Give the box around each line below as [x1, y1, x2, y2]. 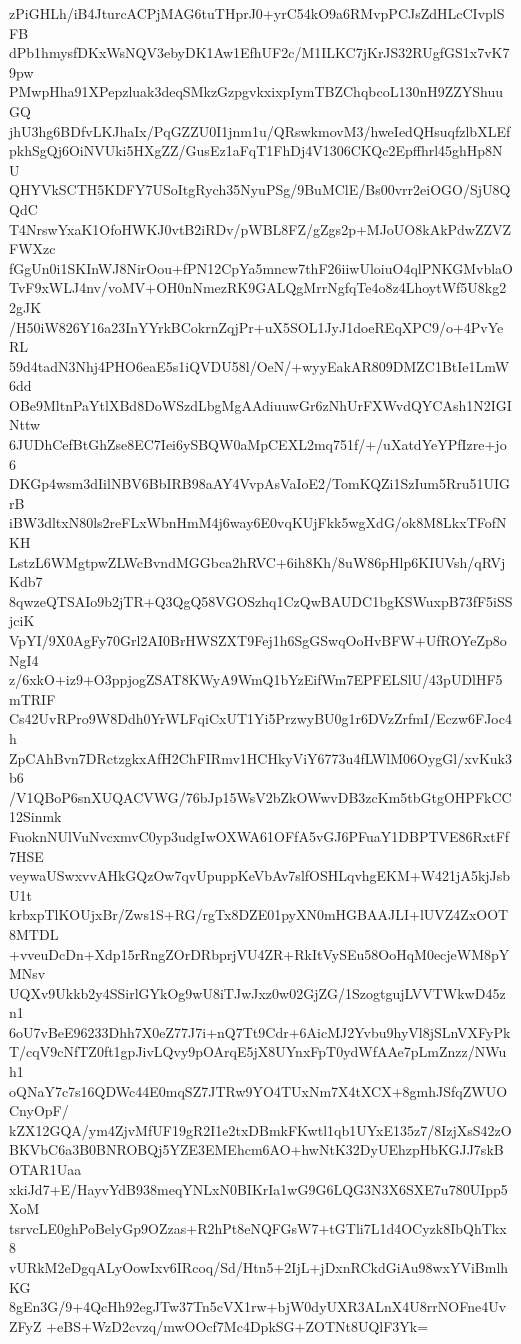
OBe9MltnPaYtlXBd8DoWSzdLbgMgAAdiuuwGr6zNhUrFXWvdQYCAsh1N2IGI [9, 394, 512, 415]
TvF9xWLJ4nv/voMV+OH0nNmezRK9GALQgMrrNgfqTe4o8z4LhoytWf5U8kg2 [9, 277, 507, 298]
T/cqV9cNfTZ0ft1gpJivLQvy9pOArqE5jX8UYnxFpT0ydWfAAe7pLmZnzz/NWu [9, 1041, 507, 1062]
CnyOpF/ [9, 1100, 69, 1121]
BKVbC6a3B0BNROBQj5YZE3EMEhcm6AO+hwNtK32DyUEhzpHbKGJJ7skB [9, 1139, 504, 1160]
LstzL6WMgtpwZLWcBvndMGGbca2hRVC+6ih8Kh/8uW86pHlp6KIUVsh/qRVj [9, 551, 506, 572]
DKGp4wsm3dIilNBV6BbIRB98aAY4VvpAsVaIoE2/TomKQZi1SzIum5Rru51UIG [9, 473, 511, 494]
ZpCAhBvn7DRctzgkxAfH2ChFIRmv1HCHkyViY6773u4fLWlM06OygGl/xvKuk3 [9, 747, 513, 768]
